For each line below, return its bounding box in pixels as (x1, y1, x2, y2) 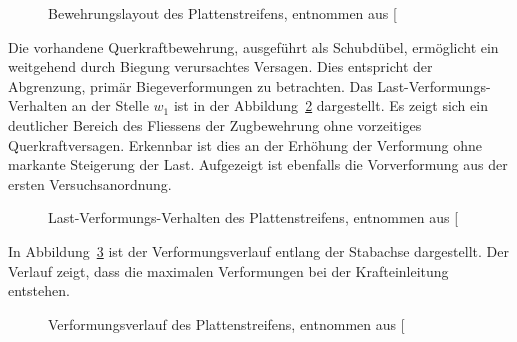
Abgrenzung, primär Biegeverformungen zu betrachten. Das (8, 75, 373, 96)
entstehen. (8, 280, 70, 301)
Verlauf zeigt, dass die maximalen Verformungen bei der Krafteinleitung (8, 260, 449, 281)
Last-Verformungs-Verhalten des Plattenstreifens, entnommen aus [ (48, 207, 459, 228)
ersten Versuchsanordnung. (8, 173, 172, 194)
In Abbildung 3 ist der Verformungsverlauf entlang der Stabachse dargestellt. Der (8, 240, 509, 261)
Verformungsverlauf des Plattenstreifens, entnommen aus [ (48, 313, 405, 334)
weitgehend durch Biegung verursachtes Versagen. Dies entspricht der (8, 56, 433, 77)
